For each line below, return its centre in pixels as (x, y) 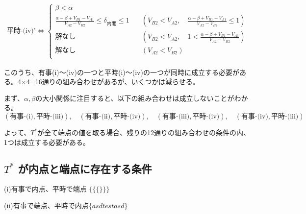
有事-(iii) (176, 117)
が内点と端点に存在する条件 (85, 168)
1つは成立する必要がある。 (47, 142)
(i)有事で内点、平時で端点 (45, 189)
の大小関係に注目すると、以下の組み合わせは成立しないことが (135, 98)
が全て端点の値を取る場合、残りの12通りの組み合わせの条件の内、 (144, 132)
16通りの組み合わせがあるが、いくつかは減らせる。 (117, 82)
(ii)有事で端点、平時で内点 (46, 205)
